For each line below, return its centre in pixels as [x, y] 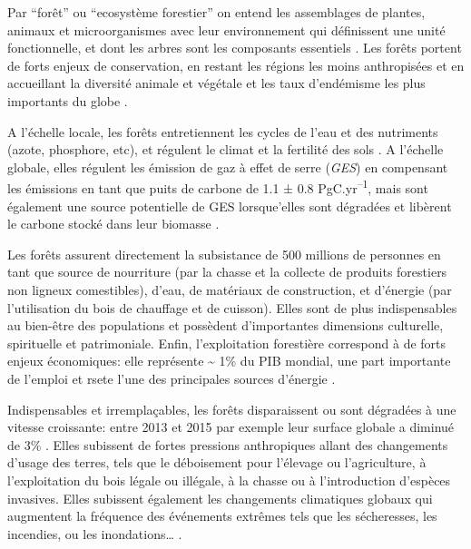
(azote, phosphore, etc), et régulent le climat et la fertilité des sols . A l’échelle [226, 149]
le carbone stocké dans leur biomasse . [113, 224]
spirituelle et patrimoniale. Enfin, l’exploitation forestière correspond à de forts [227, 343]
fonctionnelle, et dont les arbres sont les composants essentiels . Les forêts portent [235, 48]
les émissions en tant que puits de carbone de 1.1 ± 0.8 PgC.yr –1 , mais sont [218, 186]
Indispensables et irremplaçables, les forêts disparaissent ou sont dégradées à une [232, 409]
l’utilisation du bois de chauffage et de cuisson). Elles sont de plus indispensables [232, 307]
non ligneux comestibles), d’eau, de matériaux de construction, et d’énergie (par [230, 289]
